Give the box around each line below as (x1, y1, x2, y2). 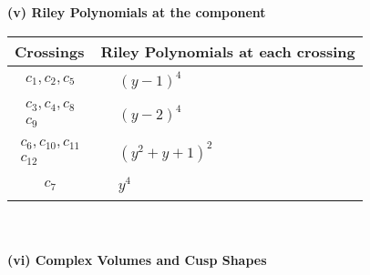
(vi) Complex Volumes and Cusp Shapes (7, 250, 267, 269)
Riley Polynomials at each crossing (100, 40, 355, 62)
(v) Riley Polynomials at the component (7, 3, 266, 21)
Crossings (15, 40, 85, 62)
